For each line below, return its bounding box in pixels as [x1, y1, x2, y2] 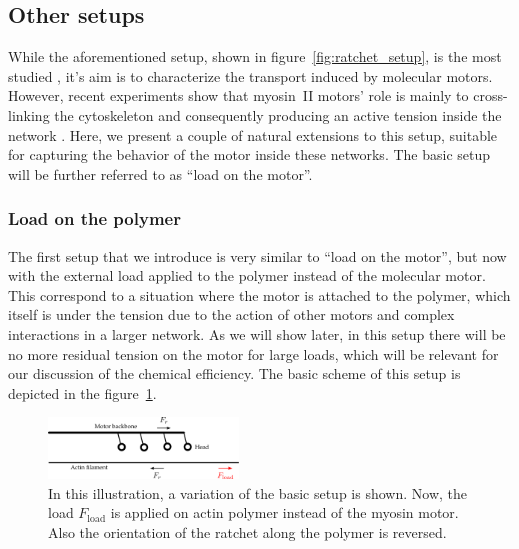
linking [8, 104, 50, 125]
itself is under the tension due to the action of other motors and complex [8, 304, 455, 325]
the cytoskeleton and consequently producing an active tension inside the [54, 104, 502, 125]
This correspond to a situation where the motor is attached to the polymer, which [8, 284, 511, 305]
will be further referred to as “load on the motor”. [8, 163, 313, 184]
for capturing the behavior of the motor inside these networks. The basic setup [8, 144, 491, 165]
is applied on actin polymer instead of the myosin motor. [110, 502, 459, 523]
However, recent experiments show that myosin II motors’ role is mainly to [8, 85, 469, 106]
